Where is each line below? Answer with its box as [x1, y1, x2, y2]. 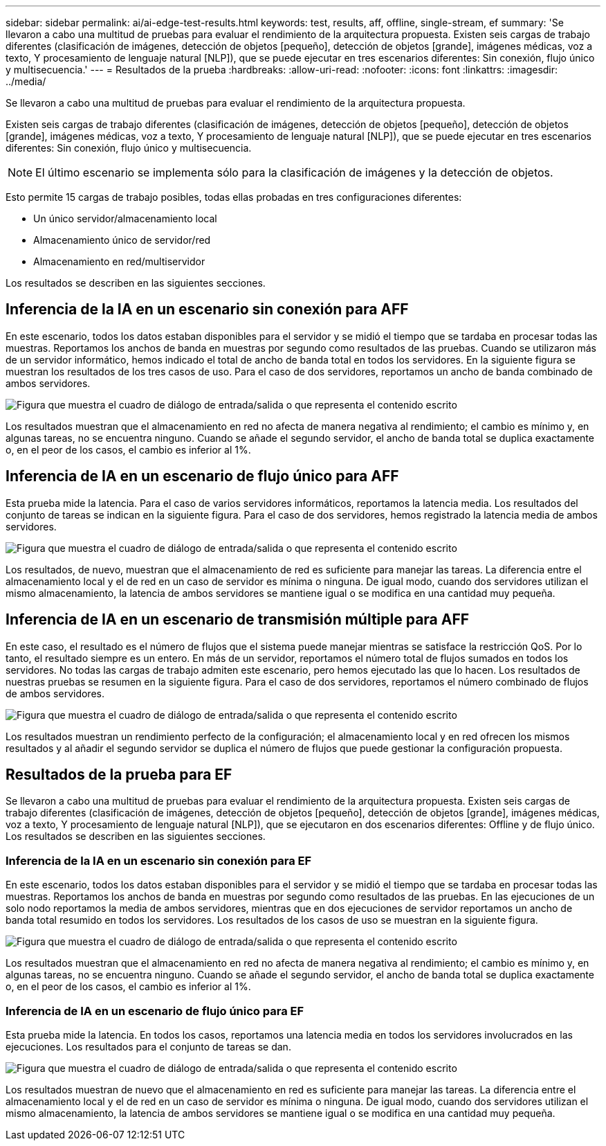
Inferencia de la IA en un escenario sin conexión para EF [6, 853, 312, 868]
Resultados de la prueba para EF [6, 765, 232, 783]
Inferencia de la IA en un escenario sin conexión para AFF [6, 301, 409, 319]
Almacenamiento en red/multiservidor [33, 256, 205, 267]
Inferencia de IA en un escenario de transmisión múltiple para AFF [6, 611, 470, 629]
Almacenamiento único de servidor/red [33, 234, 211, 246]
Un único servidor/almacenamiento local [33, 213, 217, 224]
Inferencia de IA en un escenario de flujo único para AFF [6, 467, 399, 485]
